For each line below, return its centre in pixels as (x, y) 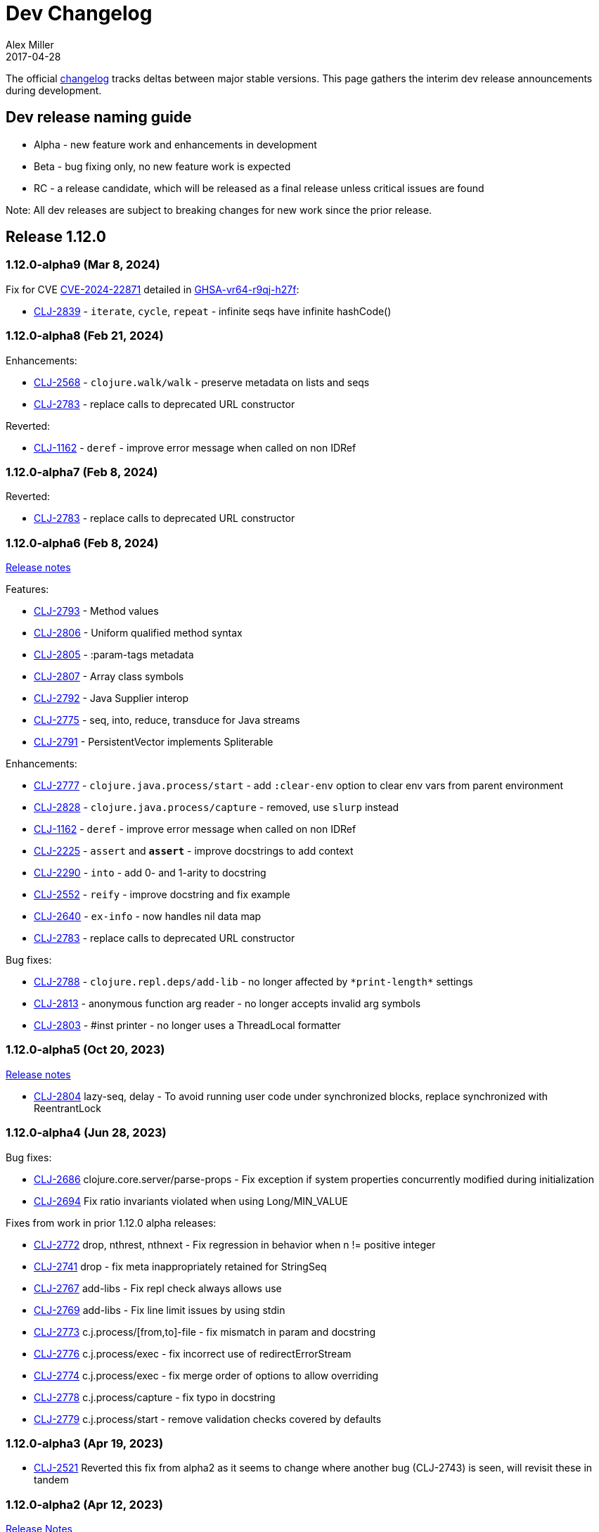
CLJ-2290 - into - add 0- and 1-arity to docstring (150, 873)
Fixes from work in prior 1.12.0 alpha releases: (111, 1223)
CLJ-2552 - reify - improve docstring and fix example (162, 895)
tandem (51, 1480)
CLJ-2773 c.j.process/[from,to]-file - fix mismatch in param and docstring (205, 1332)
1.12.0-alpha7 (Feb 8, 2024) (82, 472)
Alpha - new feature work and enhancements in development (175, 144)
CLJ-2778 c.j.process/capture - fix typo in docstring (155, 1397)
